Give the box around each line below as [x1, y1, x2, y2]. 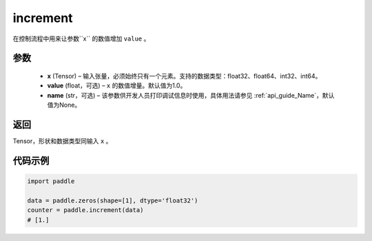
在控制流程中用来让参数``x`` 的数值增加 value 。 [12, 34, 150, 43]
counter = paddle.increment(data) [27, 207, 144, 214]
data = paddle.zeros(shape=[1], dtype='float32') [27, 196, 198, 205]
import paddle [27, 178, 75, 185]
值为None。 [47, 101, 81, 109]
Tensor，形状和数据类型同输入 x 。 [12, 137, 112, 145]
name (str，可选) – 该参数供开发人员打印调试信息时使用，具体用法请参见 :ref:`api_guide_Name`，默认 [47, 91, 335, 99]
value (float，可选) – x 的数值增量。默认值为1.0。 [47, 81, 187, 90]
